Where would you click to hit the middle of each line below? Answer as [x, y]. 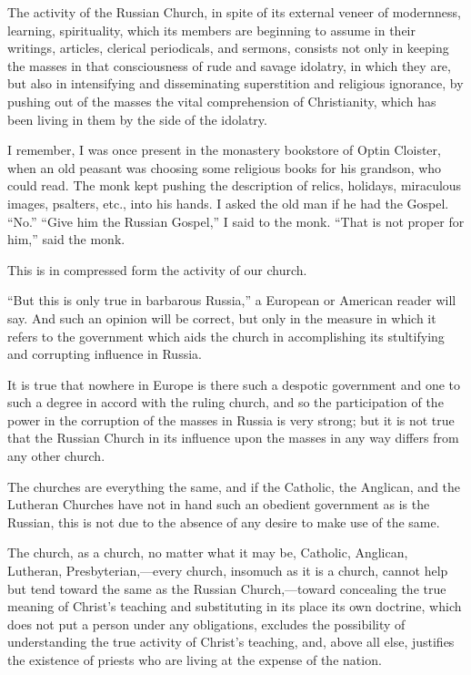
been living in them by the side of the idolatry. [137, 119]
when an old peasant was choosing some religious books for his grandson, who [225, 167]
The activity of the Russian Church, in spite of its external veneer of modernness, [234, 12]
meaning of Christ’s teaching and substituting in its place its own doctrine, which [235, 606]
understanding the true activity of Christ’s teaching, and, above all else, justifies [231, 642]
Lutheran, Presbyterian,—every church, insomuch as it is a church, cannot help [228, 571]
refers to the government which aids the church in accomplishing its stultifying [226, 336]
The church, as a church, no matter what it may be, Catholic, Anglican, [208, 552]
